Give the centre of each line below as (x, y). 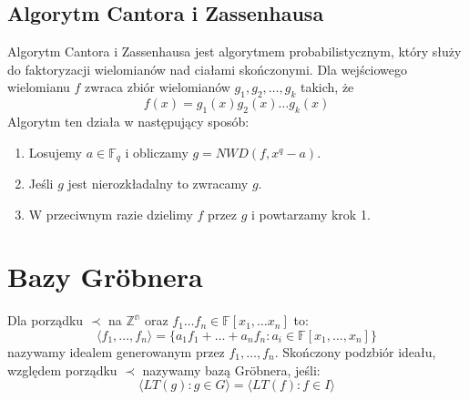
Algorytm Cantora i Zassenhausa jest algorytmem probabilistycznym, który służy (234, 51)
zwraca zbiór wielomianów (158, 87)
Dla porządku (46, 320)
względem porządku (62, 369)
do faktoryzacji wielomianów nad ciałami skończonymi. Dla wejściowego (208, 69)
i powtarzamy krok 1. (311, 214)
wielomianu (39, 87)
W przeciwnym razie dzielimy (111, 214)
